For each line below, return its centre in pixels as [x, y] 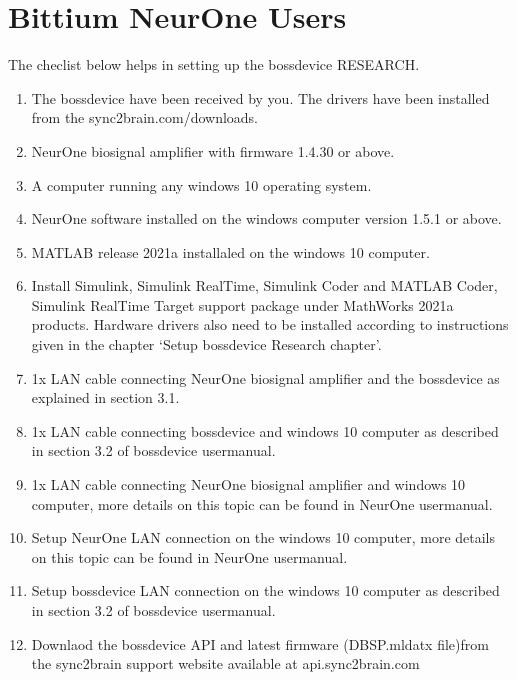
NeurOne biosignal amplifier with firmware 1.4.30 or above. [213, 150]
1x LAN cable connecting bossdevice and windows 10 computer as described [265, 430]
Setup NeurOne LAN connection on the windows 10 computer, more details [263, 537]
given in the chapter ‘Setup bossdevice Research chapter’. [206, 344]
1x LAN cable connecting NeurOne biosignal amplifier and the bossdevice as [265, 377]
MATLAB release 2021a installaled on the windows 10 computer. [230, 251]
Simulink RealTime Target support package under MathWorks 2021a [242, 304]
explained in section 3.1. [105, 397]
